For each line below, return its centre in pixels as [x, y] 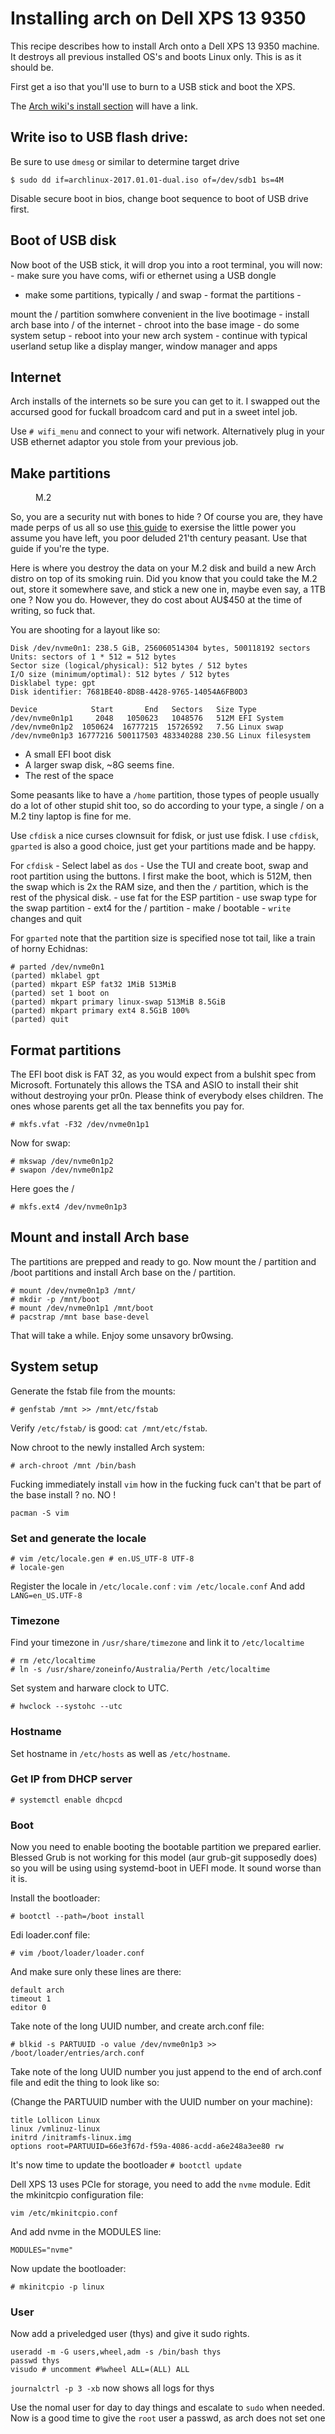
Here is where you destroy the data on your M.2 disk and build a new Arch [163, 568]
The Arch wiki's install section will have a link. [104, 106]
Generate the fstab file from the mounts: [93, 1391]
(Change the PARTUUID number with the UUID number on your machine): [161, 2102]
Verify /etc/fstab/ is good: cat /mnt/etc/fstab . [109, 1428]
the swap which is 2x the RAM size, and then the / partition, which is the [159, 887]
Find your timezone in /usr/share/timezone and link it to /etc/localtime [157, 1643]
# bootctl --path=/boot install [77, 1917]
